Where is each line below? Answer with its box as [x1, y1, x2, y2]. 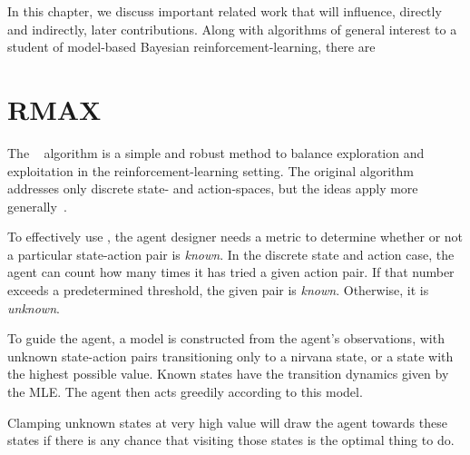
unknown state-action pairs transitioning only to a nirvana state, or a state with [7, 346, 454, 365]
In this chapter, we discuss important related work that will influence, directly [7, 2, 442, 20]
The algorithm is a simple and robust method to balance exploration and [7, 143, 425, 162]
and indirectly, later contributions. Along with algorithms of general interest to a [7, 19, 457, 38]
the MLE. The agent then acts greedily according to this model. [7, 382, 363, 401]
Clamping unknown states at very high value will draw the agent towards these [7, 412, 447, 431]
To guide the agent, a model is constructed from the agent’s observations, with [7, 329, 445, 348]
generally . [7, 196, 67, 215]
